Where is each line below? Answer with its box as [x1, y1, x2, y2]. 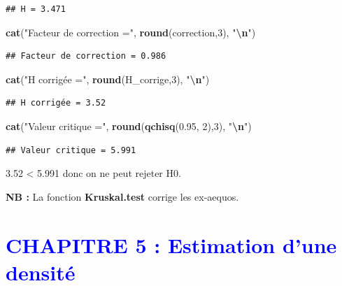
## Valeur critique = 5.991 [6, 145, 136, 155]
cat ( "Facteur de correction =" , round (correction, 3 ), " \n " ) [6, 24, 256, 39]
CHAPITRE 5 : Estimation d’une [6, 230, 337, 259]
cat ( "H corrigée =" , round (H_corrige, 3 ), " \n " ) [6, 71, 210, 86]
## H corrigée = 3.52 [6, 98, 106, 108]
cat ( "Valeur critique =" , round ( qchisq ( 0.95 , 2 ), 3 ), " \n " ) [6, 118, 252, 133]
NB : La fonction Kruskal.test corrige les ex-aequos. [6, 189, 239, 203]
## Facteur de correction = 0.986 [6, 51, 166, 62]
